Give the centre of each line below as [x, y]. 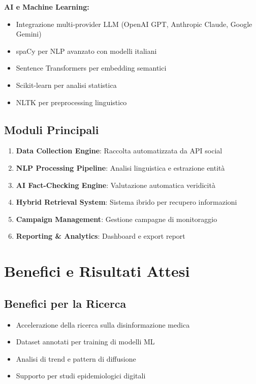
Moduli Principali [52, 129]
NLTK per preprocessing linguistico [71, 102]
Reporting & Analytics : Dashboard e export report [101, 236]
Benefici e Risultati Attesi [97, 271]
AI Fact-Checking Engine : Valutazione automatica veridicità [116, 185]
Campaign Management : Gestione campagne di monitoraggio [117, 219]
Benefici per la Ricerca [65, 303]
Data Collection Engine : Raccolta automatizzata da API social [119, 151]
